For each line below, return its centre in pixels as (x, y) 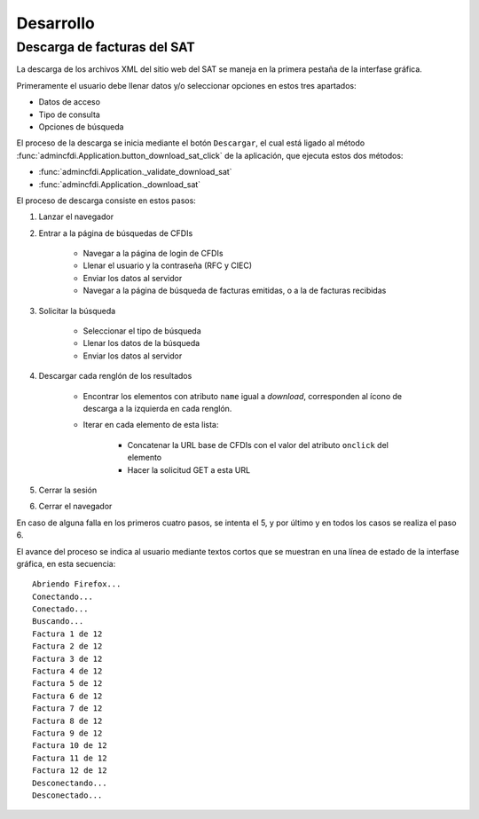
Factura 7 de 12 (67, 709)
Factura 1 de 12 (67, 634)
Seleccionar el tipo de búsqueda (142, 331)
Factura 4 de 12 (67, 671)
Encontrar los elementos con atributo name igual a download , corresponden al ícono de (243, 396)
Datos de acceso (70, 102)
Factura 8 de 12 (67, 721)
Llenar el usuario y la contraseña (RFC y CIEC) (168, 265)
